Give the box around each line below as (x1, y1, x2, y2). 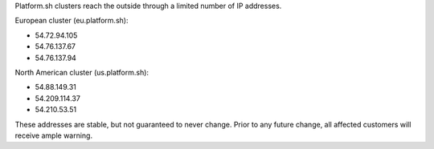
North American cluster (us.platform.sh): (14, 67, 149, 77)
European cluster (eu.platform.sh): (14, 16, 129, 26)
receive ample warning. (14, 131, 92, 140)
